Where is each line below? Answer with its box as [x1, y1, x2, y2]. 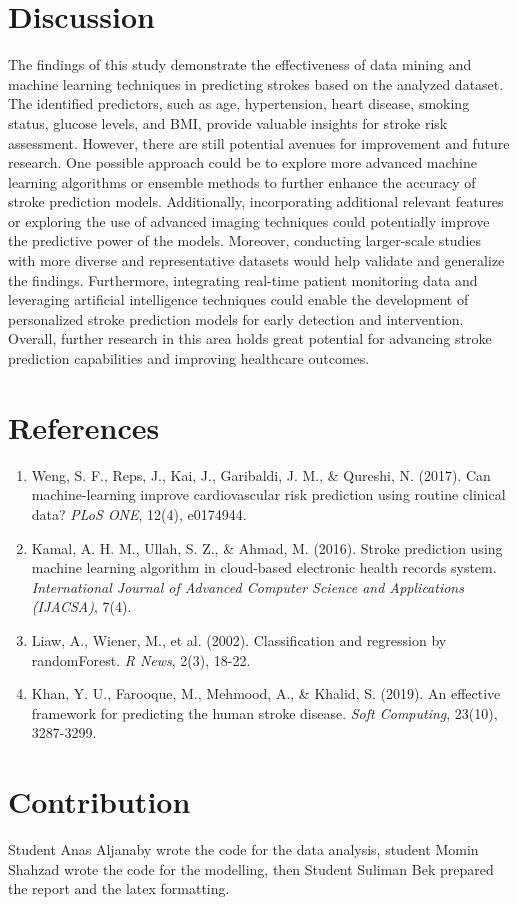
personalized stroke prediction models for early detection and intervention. [8, 308, 464, 329]
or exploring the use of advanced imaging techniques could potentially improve [8, 210, 490, 231]
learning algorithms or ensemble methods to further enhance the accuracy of [8, 171, 476, 192]
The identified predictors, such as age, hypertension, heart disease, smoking [8, 93, 470, 114]
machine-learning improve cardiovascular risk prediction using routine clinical [31, 484, 506, 505]
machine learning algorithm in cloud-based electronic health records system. [31, 557, 497, 578]
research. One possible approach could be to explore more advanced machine [8, 152, 478, 173]
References [8, 406, 160, 447]
